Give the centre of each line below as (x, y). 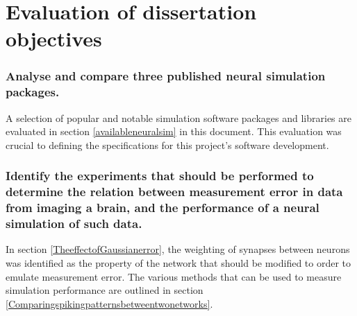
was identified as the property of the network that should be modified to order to (178, 263)
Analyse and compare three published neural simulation (166, 76)
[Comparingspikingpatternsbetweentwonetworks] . (109, 303)
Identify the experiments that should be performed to (160, 176)
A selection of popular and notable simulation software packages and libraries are (178, 117)
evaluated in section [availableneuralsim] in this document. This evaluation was (174, 131)
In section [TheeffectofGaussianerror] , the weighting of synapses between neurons (178, 249)
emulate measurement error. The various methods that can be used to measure (174, 276)
